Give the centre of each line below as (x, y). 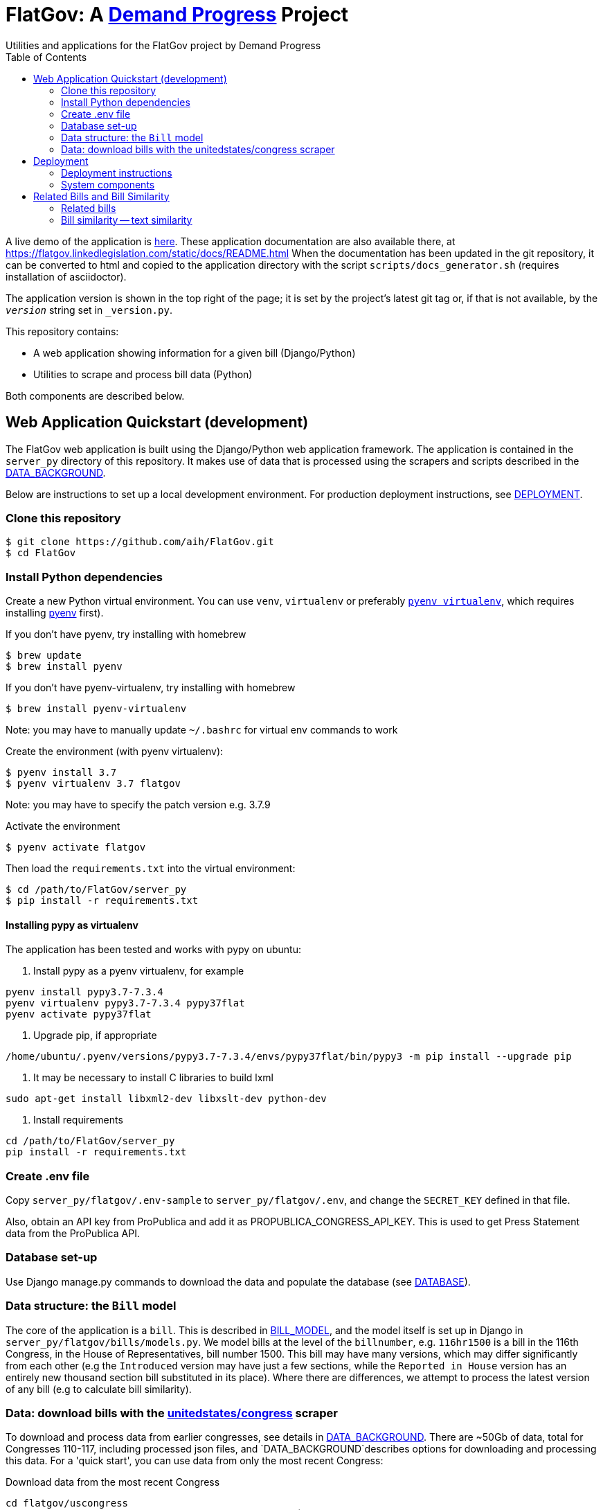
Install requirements (78, 1120)
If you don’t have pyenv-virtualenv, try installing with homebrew (151, 688)
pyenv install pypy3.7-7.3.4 (84, 992)
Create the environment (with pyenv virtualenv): (115, 752)
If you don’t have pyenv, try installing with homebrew (126, 634)
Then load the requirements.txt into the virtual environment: (151, 869)
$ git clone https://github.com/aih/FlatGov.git (140, 542)
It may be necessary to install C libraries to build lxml (154, 1078)
